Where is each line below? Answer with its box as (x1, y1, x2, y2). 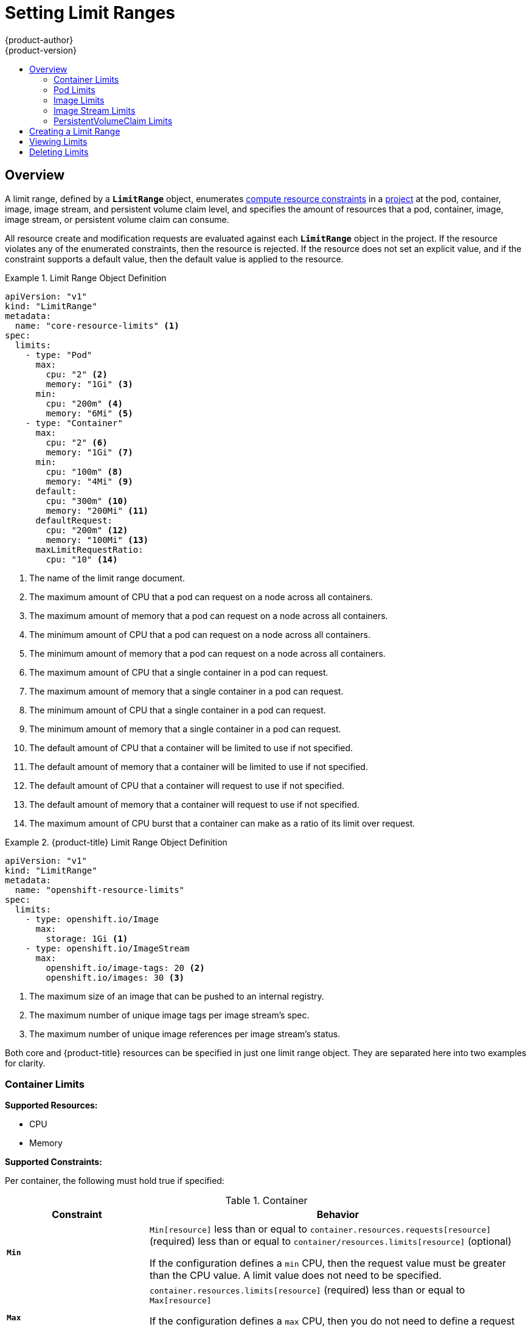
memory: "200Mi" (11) (46, 505, 149, 516)
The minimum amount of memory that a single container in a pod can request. (29, 723, 341, 734)
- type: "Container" (25, 418, 123, 428)
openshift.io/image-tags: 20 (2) (46, 962, 205, 973)
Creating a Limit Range (29, 125, 120, 136)
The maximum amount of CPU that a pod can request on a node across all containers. (29, 591, 373, 602)
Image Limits (54, 94, 105, 105)
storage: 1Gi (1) (46, 933, 128, 944)
